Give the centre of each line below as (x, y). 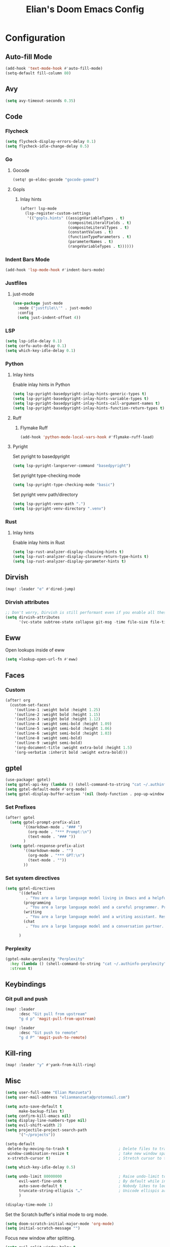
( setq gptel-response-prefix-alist (47, 846)
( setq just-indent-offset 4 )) (49, 318)
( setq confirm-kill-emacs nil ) (38, 1116)
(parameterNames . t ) (91, 242)
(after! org (18, 700)
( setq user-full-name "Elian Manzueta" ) (49, 1093)
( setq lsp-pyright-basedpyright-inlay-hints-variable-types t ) (81, 398)
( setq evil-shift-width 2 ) (34, 1125)
